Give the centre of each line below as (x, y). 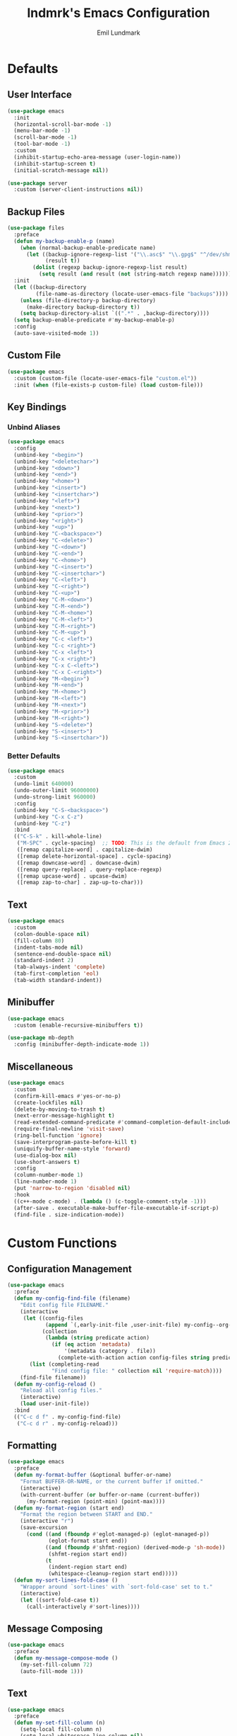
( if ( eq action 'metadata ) (91, 1344)
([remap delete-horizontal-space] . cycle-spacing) (94, 856)
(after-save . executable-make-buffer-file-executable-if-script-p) (116, 1208)
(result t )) (62, 261)
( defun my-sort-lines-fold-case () (66, 1580)
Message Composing (55, 1629)
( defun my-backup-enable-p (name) (64, 241)
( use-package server (38, 183)
